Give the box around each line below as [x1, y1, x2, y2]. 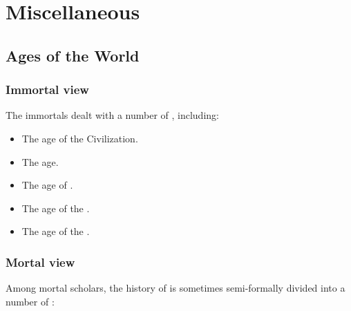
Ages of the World [6, 44, 140, 66]
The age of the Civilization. [21, 131, 138, 145]
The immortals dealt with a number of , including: [6, 108, 219, 122]
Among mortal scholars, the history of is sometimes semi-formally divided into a [6, 281, 345, 295]
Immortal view [6, 81, 89, 98]
